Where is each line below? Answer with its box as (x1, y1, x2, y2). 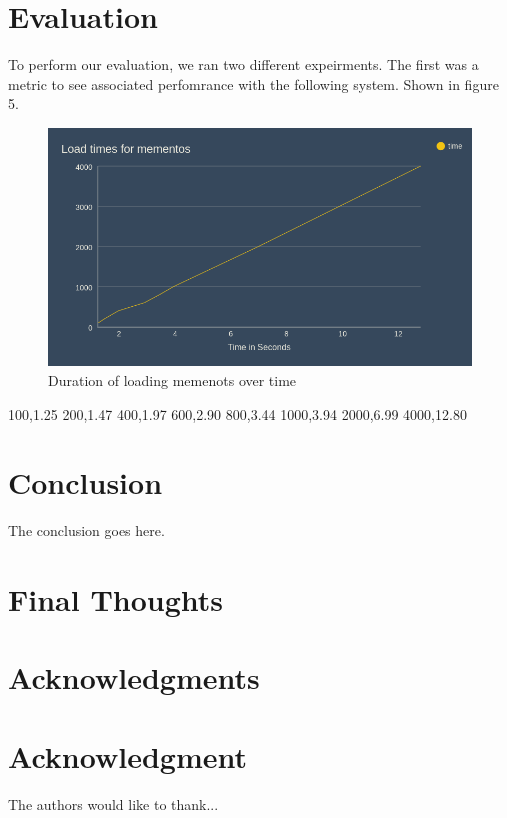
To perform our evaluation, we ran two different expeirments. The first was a (8, 54, 479, 75)
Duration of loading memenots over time (48, 370, 297, 390)
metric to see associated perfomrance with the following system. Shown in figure (8, 73, 499, 94)
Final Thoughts (8, 579, 224, 620)
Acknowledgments (8, 657, 260, 698)
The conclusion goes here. (8, 520, 165, 541)
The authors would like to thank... (8, 793, 219, 814)
